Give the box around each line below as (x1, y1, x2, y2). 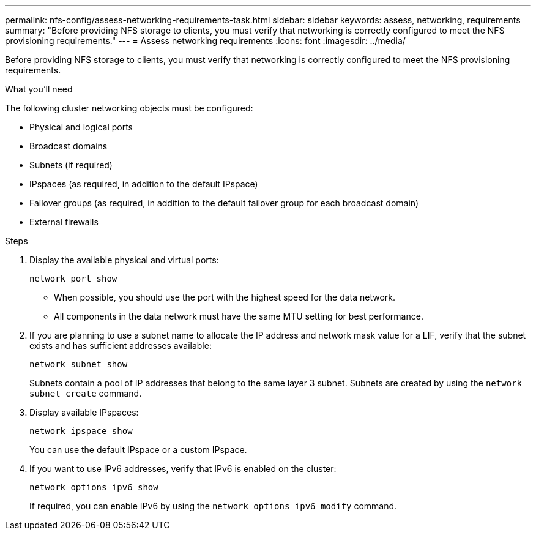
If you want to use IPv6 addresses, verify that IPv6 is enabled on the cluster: (29, 463, 337, 474)
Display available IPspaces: (29, 407, 139, 417)
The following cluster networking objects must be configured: (5, 103, 253, 113)
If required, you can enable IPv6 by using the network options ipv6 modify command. (29, 501, 397, 511)
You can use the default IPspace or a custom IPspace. (29, 444, 247, 455)
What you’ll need (5, 84, 73, 94)
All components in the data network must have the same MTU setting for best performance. (54, 311, 423, 321)
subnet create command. (29, 388, 142, 398)
